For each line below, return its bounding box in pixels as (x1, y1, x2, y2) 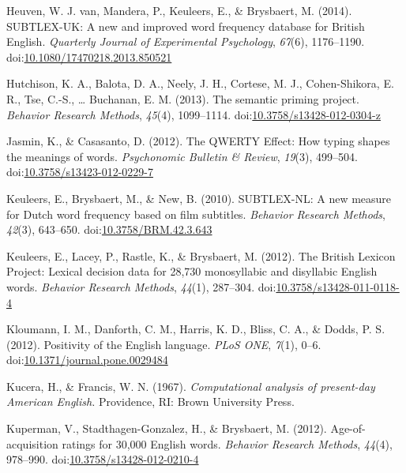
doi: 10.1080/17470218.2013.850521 (6, 48, 172, 65)
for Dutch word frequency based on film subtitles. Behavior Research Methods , (6, 205, 385, 222)
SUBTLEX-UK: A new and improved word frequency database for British (6, 17, 365, 34)
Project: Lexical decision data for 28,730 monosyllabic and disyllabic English (6, 263, 378, 280)
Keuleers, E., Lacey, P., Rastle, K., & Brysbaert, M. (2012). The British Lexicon (6, 247, 396, 264)
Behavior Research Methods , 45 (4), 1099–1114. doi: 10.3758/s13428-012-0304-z (6, 106, 381, 122)
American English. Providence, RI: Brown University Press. (6, 393, 295, 410)
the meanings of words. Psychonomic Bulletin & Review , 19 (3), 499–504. (6, 148, 358, 164)
